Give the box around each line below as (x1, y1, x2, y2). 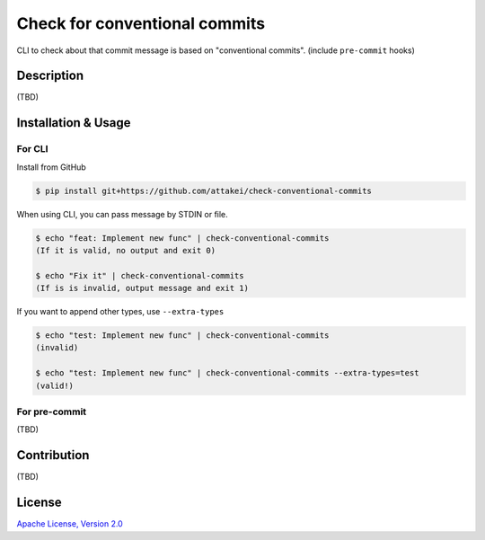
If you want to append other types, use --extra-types (16, 306, 225, 317)
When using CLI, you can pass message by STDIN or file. (16, 208, 228, 219)
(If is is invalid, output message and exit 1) (35, 283, 249, 294)
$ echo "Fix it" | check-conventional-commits (35, 270, 244, 280)
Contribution (16, 447, 90, 463)
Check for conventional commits (16, 13, 265, 33)
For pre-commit (16, 405, 87, 418)
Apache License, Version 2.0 (16, 518, 123, 529)
